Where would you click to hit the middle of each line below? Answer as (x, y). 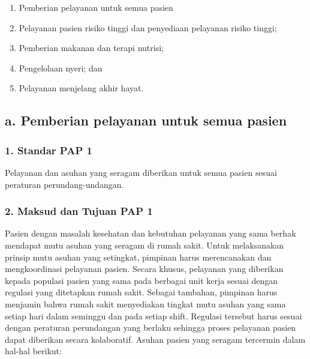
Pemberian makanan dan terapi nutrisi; (91, 48)
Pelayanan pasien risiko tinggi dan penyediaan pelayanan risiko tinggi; (148, 27)
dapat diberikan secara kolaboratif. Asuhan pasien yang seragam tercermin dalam (155, 339)
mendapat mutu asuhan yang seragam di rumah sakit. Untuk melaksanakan (145, 245)
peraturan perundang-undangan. (64, 184)
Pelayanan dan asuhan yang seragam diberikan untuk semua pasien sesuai (141, 172)
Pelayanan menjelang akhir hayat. (81, 88)
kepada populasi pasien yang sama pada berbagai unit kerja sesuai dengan (142, 280)
